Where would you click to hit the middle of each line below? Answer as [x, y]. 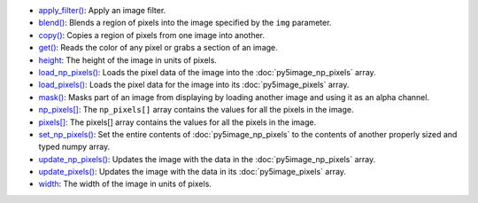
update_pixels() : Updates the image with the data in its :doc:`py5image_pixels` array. [193, 172]
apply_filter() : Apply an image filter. [102, 10]
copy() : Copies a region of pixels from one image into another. [152, 35]
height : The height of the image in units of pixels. [127, 60]
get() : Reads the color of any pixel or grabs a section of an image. [158, 48]
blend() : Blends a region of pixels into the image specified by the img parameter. [185, 23]
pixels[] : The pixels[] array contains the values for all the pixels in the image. [177, 122]
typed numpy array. [74, 147]
